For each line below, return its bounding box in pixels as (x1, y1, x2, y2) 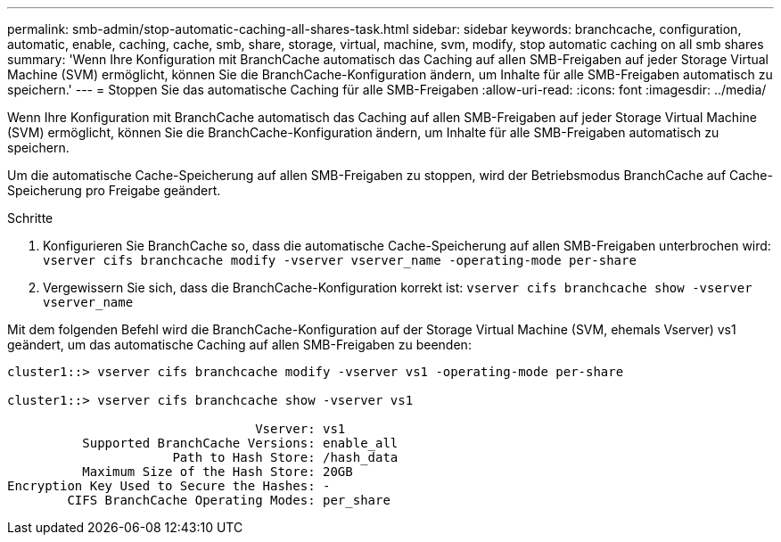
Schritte (7, 210, 53, 226)
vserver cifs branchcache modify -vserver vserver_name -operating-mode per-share (43, 253, 637, 267)
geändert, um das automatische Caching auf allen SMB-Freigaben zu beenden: (7, 337, 472, 352)
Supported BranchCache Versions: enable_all (82, 436, 399, 450)
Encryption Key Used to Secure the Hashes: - (7, 479, 331, 493)
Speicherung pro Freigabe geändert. (7, 183, 221, 198)
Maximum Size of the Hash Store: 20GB (82, 464, 353, 479)
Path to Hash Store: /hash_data (172, 450, 399, 464)
